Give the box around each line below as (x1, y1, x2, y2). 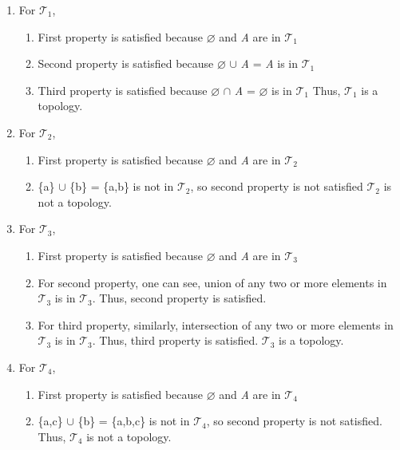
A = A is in (240, 55, 299, 72)
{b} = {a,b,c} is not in (77, 412, 190, 429)
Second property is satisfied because (38, 55, 214, 72)
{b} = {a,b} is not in (69, 178, 174, 195)
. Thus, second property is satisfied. (92, 290, 267, 306)
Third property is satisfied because (38, 81, 208, 98)
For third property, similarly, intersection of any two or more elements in (38, 316, 394, 333)
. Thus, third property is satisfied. (92, 332, 259, 349)
